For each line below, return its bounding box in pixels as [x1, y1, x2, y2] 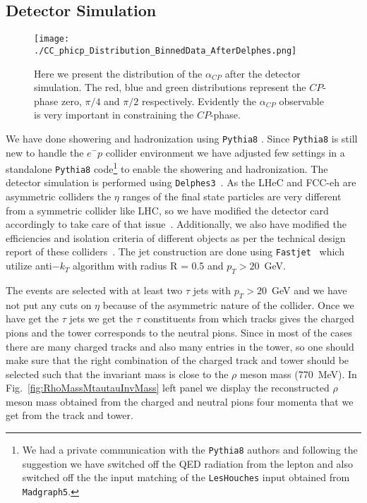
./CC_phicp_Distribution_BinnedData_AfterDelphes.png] [34, 45, 297, 56]
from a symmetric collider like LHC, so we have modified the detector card [6, 202, 329, 217]
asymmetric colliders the [6, 189, 112, 204]
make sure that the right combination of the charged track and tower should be [6, 353, 349, 368]
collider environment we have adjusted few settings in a [105, 145, 345, 159]
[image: [34, 34, 70, 44]
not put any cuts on [6, 297, 92, 312]
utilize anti [6, 258, 52, 273]
